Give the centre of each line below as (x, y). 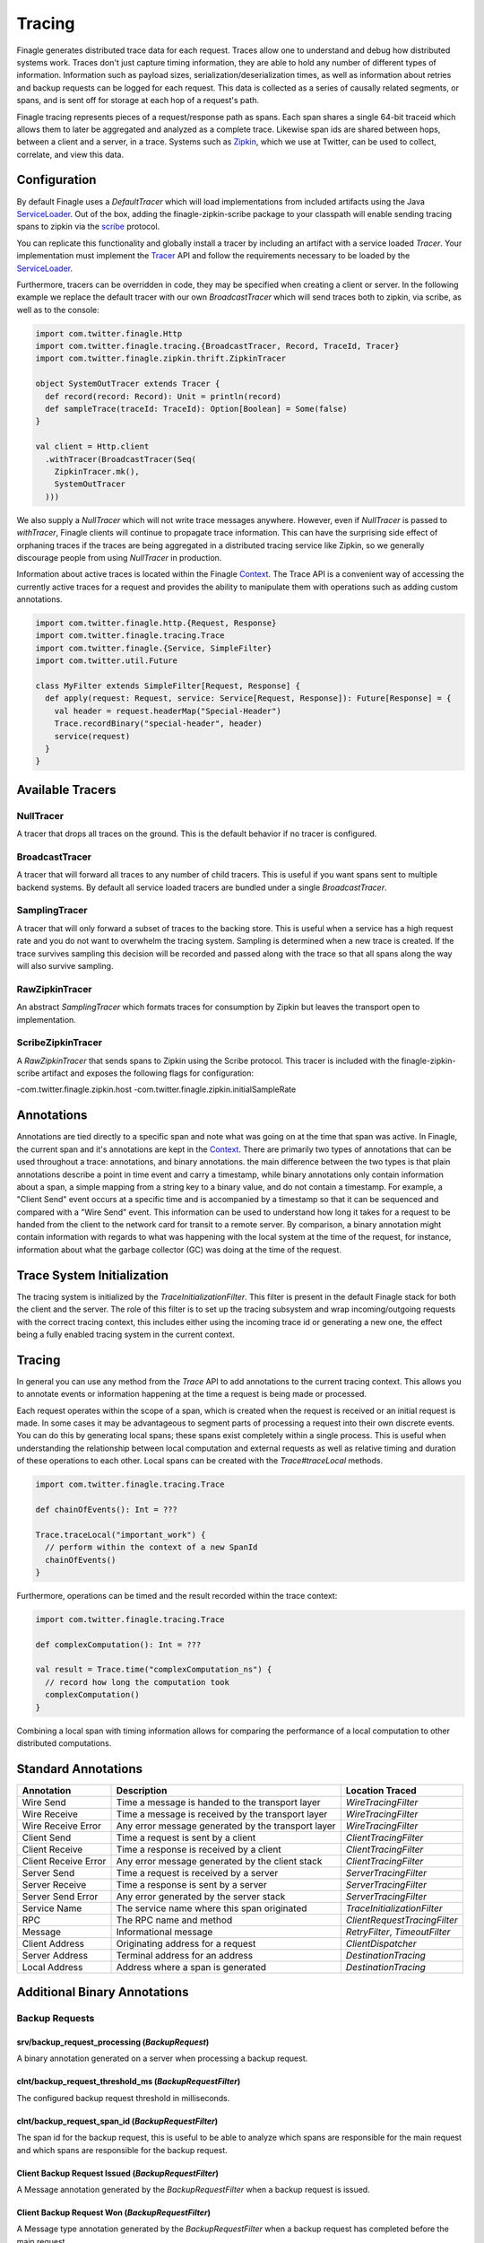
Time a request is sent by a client (186, 1837)
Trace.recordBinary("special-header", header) (159, 724)
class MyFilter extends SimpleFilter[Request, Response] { (168, 686)
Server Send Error (60, 1896)
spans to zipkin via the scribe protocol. (88, 227)
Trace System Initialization (93, 1275)
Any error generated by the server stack (201, 1896)
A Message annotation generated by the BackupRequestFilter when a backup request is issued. (194, 2190)
